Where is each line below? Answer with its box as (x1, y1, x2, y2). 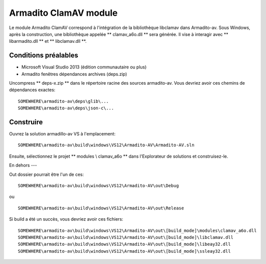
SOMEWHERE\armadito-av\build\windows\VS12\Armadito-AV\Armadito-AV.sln (18, 142, 195, 148)
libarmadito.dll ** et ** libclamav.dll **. (9, 38, 87, 44)
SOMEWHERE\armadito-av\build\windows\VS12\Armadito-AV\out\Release (18, 205, 184, 211)
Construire (9, 118, 43, 126)
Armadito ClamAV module (9, 7, 118, 18)
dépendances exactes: (9, 87, 56, 93)
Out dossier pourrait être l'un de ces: (9, 171, 84, 177)
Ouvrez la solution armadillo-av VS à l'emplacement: (9, 131, 116, 137)
